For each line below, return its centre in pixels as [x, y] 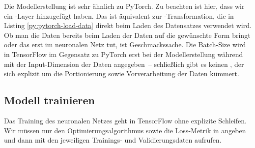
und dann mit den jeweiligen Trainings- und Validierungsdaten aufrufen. [113, 140]
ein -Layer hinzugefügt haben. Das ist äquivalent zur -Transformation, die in [119, 15]
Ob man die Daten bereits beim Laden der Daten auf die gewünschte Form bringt [127, 35]
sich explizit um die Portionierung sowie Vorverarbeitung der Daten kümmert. [122, 74]
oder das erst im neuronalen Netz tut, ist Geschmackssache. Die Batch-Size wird [125, 44]
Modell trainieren [50, 100]
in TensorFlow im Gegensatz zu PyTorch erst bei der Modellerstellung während [124, 54]
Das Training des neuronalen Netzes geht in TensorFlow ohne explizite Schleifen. [125, 120]
